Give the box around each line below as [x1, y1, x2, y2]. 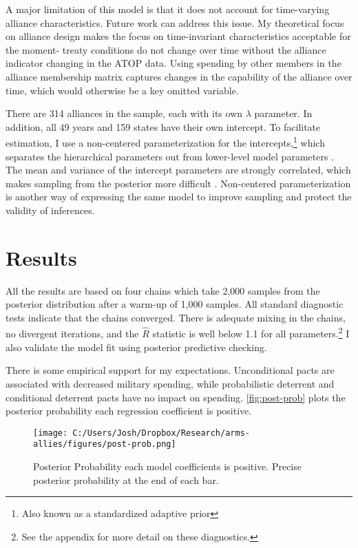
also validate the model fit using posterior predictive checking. [6, 339, 267, 354]
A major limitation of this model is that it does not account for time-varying [6, 2, 330, 16]
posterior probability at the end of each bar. [33, 472, 219, 487]
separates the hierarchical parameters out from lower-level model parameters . [6, 149, 335, 163]
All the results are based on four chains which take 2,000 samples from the [6, 283, 320, 297]
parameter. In [254, 106, 313, 120]
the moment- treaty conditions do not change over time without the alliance [6, 42, 326, 56]
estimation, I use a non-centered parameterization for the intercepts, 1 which [6, 134, 325, 149]
